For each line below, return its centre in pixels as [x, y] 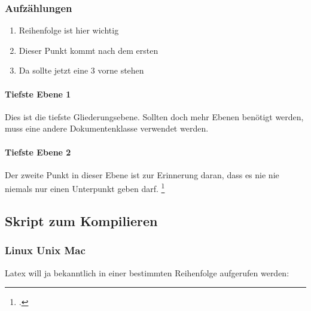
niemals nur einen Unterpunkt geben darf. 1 [85, 188]
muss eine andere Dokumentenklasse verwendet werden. [107, 128]
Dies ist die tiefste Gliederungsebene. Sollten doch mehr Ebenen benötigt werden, [154, 116]
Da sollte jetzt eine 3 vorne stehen [81, 70]
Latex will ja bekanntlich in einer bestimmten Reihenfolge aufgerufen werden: [147, 272]
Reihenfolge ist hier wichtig [69, 30]
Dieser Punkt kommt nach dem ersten [89, 50]
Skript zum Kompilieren [81, 221]
